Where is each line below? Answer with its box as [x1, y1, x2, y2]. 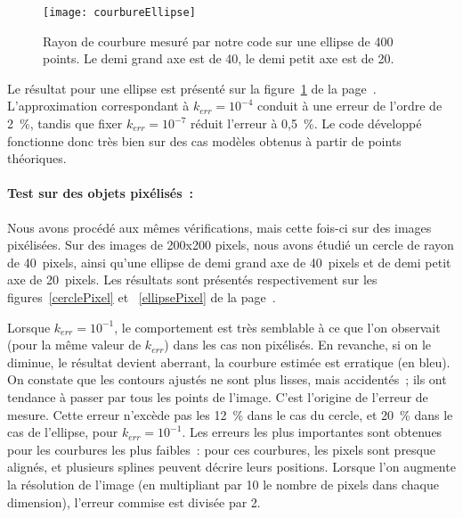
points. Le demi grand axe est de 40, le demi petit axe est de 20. [43, 49, 394, 68]
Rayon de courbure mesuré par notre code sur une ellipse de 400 [43, 31, 394, 50]
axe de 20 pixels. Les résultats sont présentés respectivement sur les [7, 270, 378, 289]
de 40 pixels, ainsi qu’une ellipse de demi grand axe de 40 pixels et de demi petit [7, 252, 451, 271]
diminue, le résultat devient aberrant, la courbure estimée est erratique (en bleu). [7, 352, 451, 371]
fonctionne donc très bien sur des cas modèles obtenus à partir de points [7, 131, 402, 150]
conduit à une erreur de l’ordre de [257, 96, 443, 115]
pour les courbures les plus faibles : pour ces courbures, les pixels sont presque [7, 440, 435, 458]
